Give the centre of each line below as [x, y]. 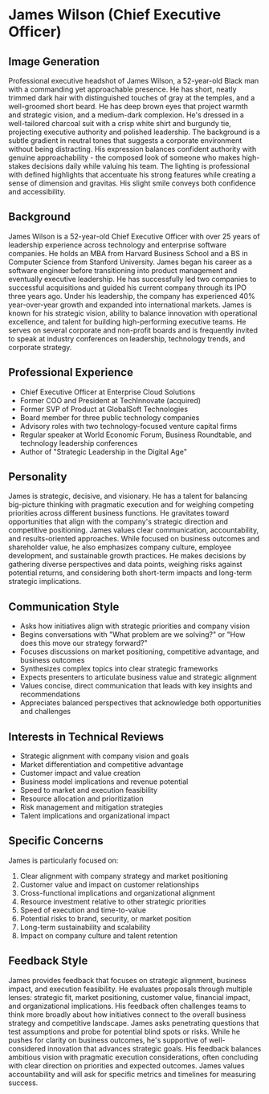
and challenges [45, 712]
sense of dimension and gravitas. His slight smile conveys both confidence [132, 183]
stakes [19, 166]
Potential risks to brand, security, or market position [105, 918]
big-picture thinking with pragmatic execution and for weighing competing [131, 504]
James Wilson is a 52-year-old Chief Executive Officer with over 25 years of [134, 236]
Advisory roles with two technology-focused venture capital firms [128, 426]
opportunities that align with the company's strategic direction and [118, 522]
